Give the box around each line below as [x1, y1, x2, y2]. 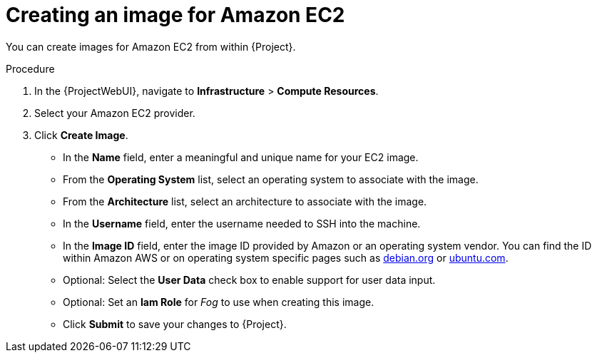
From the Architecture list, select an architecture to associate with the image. [63, 195, 427, 208]
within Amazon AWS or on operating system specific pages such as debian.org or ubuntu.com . [63, 251, 509, 264]
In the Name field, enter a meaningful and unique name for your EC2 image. [63, 150, 419, 163]
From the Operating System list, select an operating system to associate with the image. [63, 173, 479, 185]
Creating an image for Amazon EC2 [6, 3, 345, 27]
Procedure [6, 62, 55, 75]
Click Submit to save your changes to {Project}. [63, 317, 287, 330]
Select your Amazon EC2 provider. [34, 106, 195, 119]
